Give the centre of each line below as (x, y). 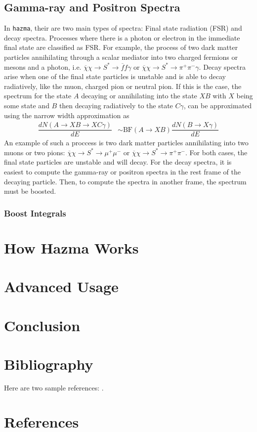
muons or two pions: (35, 152)
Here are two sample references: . (54, 387)
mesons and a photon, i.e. (43, 66)
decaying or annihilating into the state (139, 96)
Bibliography (49, 364)
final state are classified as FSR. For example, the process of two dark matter (121, 47)
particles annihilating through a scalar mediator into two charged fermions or (121, 57)
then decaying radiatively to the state (116, 106)
